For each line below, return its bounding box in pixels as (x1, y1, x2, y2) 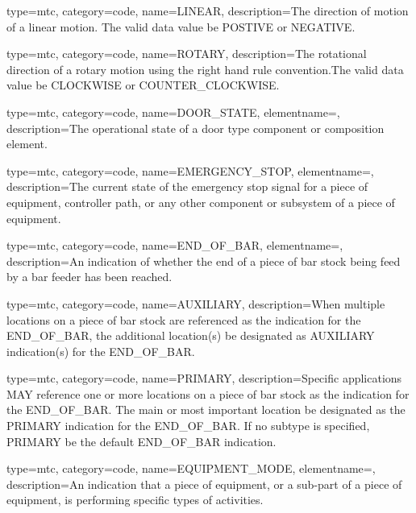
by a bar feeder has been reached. (6, 268, 173, 285)
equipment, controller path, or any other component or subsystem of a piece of (6, 193, 395, 210)
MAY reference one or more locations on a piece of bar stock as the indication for (6, 385, 410, 402)
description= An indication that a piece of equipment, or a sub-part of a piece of (6, 475, 402, 492)
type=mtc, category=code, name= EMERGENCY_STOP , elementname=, (6, 162, 374, 179)
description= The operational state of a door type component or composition (6, 119, 385, 136)
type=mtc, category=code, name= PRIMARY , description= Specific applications (6, 370, 402, 387)
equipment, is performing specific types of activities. (6, 491, 264, 508)
